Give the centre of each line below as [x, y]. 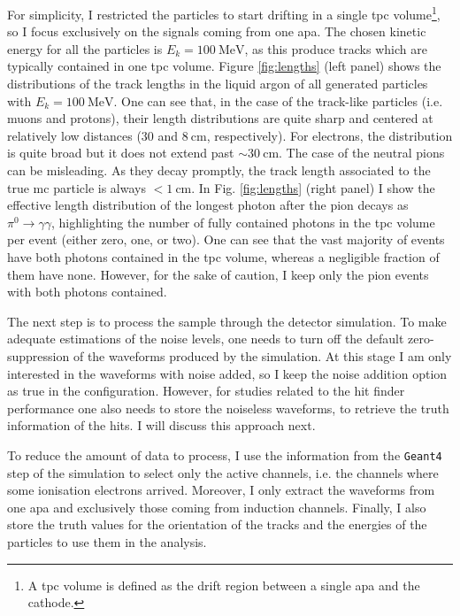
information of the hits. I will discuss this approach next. [161, 425]
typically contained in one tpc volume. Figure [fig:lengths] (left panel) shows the [224, 66]
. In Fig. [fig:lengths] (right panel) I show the [313, 187]
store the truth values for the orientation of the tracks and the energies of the [217, 524]
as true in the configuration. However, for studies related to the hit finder [206, 391]
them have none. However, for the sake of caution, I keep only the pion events [218, 274]
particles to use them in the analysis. [107, 541]
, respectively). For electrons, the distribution [330, 135]
